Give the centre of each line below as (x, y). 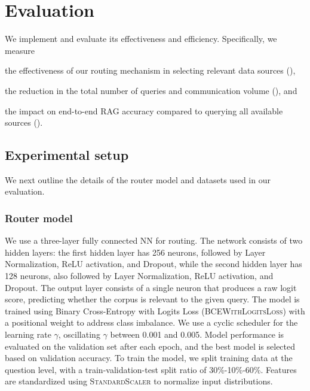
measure (20, 50)
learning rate (28, 334)
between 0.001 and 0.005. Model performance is (197, 334)
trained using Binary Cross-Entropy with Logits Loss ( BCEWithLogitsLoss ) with (155, 310)
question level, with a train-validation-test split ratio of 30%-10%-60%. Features (151, 369)
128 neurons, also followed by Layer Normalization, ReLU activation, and (139, 276)
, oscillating (79, 334)
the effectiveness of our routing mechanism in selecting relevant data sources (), (150, 70)
